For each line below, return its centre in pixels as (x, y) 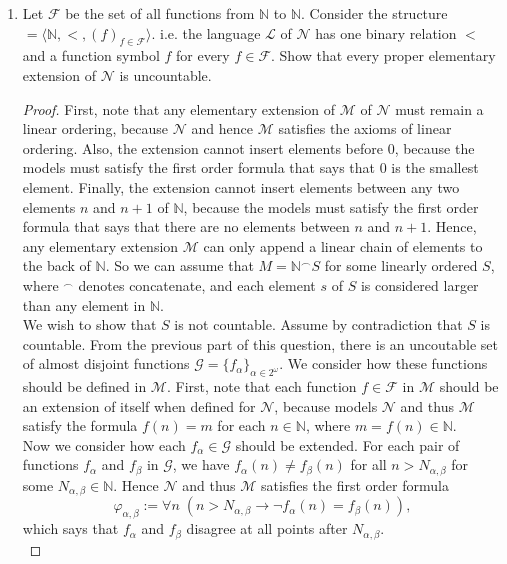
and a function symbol (91, 55)
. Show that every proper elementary (383, 55)
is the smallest (435, 167)
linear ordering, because (95, 128)
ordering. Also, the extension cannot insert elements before (202, 147)
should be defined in (84, 386)
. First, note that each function (261, 386)
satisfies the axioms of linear (365, 128)
